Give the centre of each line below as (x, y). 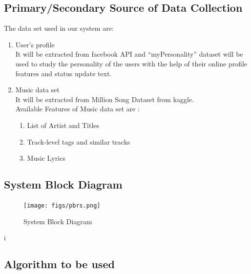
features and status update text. (63, 73)
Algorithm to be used (59, 264)
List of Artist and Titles (63, 125)
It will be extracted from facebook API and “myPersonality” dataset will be (129, 54)
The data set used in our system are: (59, 28)
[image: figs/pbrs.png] (62, 205)
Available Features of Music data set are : (77, 109)
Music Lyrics (46, 158)
